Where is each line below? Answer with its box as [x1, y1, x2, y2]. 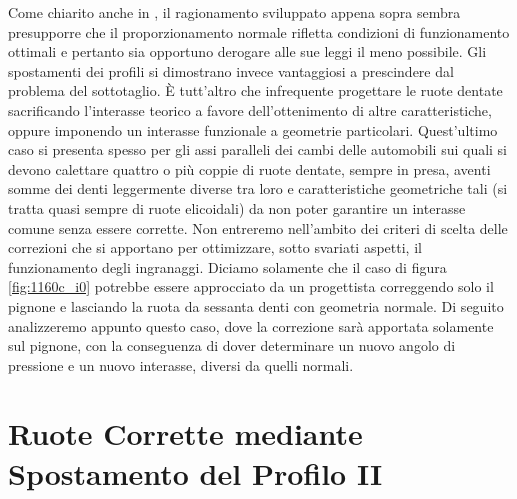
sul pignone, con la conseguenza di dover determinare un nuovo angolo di [8, 335, 456, 356]
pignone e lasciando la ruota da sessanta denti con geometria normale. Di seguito [8, 295, 504, 316]
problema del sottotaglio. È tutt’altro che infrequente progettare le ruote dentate [8, 80, 503, 101]
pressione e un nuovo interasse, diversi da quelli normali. [8, 354, 354, 375]
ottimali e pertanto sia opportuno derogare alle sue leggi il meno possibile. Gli [8, 41, 487, 62]
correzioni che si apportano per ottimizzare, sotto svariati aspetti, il [8, 237, 422, 258]
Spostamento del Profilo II [8, 452, 383, 493]
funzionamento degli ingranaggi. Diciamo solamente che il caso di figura [8, 256, 447, 277]
